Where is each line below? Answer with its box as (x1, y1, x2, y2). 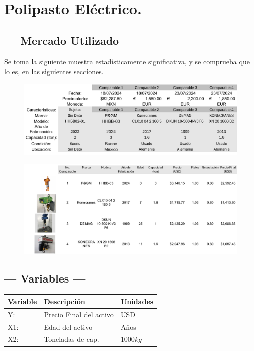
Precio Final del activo (44, 309, 114, 319)
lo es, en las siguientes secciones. (4, 66, 104, 77)
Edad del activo (44, 321, 93, 332)
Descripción (44, 296, 86, 306)
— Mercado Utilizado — (4, 32, 135, 48)
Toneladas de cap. (44, 334, 99, 344)
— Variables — (4, 270, 86, 286)
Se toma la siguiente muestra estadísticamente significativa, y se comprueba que (4, 56, 250, 66)
